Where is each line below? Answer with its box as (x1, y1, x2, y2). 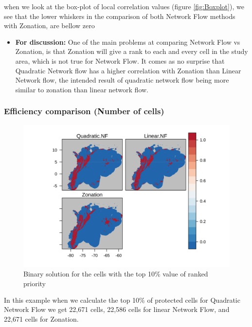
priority (23, 278, 46, 288)
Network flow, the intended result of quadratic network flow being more (15, 75, 229, 85)
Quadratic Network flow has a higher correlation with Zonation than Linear (15, 65, 241, 75)
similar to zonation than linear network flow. (15, 84, 149, 94)
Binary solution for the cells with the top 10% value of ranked (23, 269, 208, 279)
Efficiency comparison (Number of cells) (4, 105, 164, 117)
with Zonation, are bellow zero (4, 20, 95, 31)
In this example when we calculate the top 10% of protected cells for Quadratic (4, 294, 240, 305)
